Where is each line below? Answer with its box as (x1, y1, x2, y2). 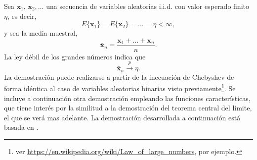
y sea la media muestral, (4, 28, 78, 38)
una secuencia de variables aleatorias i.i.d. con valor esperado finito (46, 1, 249, 11)
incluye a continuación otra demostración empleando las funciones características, (4, 93, 251, 103)
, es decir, (7, 10, 37, 21)
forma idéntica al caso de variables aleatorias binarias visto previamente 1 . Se (4, 82, 236, 93)
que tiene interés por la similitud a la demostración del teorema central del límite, (4, 103, 252, 113)
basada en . (4, 122, 39, 132)
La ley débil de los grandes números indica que (4, 51, 146, 61)
